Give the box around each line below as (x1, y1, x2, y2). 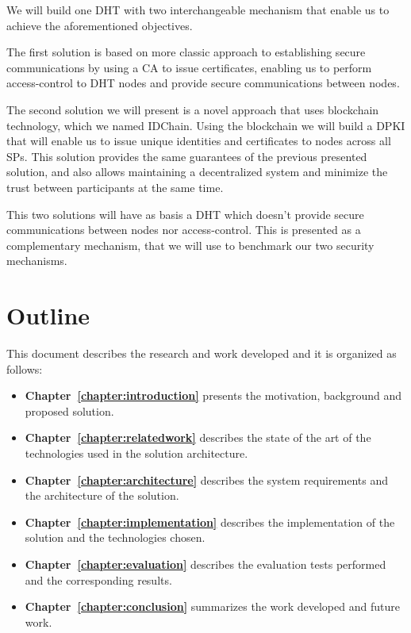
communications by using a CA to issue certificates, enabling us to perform (6, 59, 372, 75)
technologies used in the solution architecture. (25, 445, 248, 461)
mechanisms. (6, 252, 67, 269)
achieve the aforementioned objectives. (6, 17, 193, 33)
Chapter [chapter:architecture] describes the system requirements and (25, 471, 388, 488)
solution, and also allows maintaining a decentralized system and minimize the (6, 163, 388, 180)
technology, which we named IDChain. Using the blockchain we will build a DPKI (6, 117, 405, 133)
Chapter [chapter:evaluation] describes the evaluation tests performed (25, 555, 386, 572)
